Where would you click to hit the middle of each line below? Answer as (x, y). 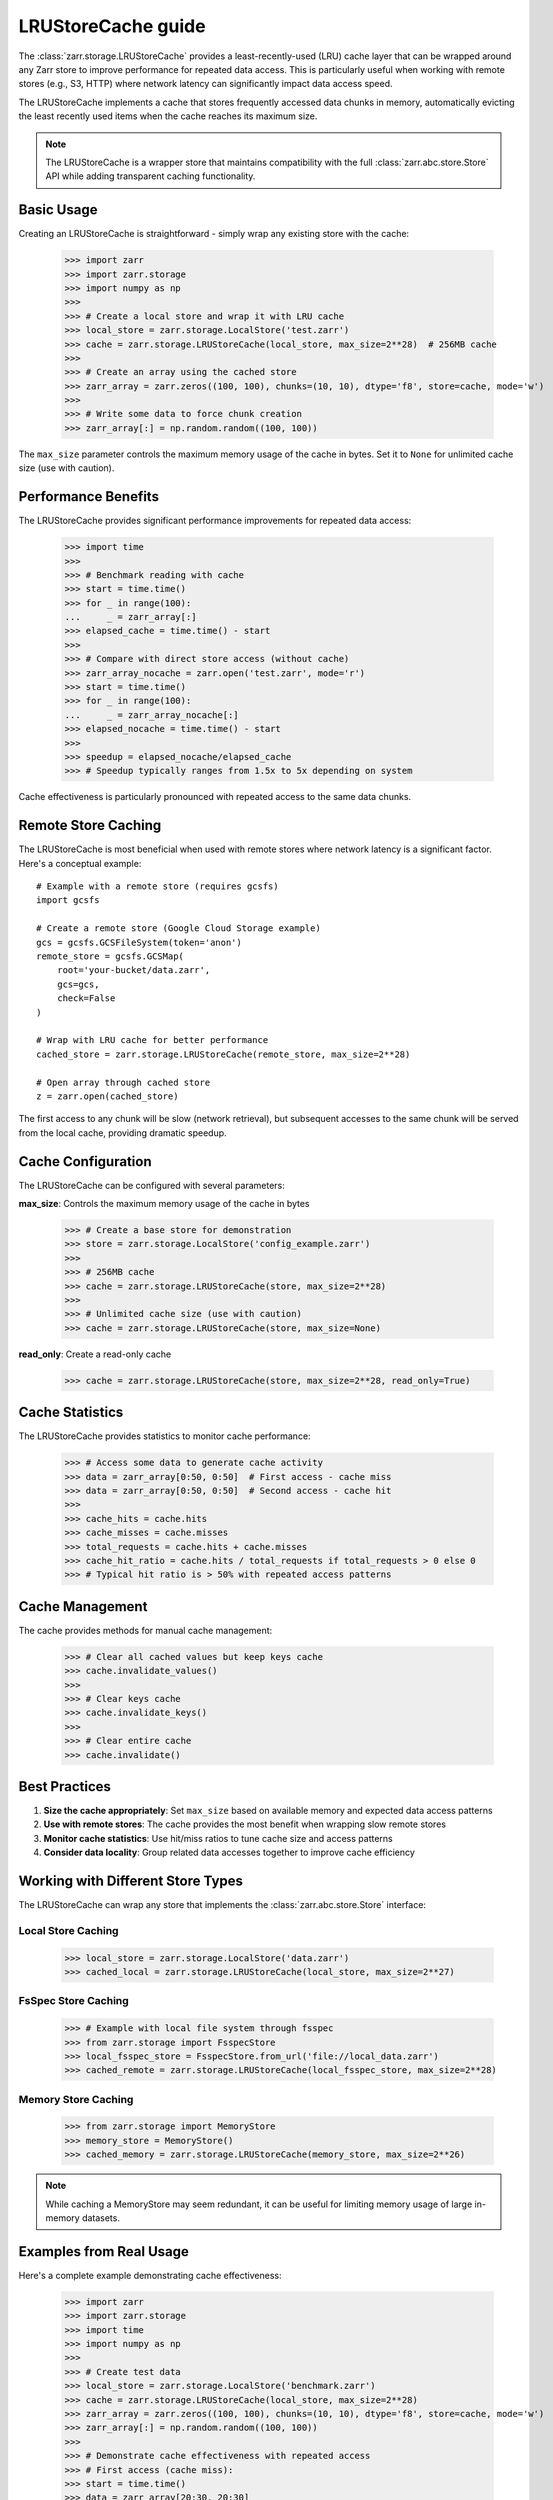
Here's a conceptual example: (80, 863)
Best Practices (65, 1786)
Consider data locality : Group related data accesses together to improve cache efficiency (229, 1852)
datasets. (100, 2218)
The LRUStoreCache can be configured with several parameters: (151, 1185)
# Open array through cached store (123, 1082)
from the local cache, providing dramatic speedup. (122, 1132)
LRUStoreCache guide (112, 26)
